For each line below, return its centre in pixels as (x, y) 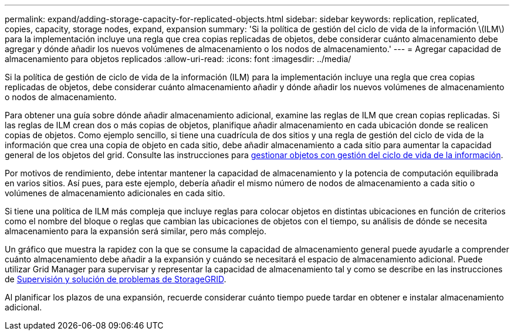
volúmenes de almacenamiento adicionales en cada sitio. (115, 193)
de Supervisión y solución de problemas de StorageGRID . (116, 279)
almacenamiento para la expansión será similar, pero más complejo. (136, 231)
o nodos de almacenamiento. (61, 97)
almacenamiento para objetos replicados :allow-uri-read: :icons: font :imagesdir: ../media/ (178, 59)
